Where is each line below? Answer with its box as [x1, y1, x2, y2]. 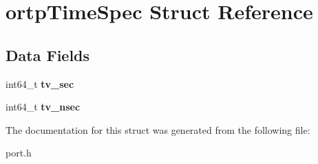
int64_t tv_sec [6, 76, 74, 91]
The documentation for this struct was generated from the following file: [6, 122, 310, 137]
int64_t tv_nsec [6, 99, 81, 114]
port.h [6, 145, 32, 160]
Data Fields [6, 44, 90, 65]
